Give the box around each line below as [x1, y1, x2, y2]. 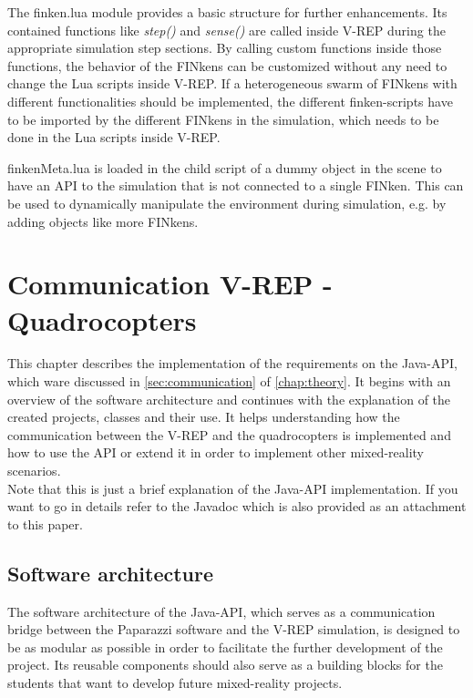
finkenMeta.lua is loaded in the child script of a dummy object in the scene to [7, 158, 442, 177]
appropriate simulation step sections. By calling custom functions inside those [7, 38, 442, 57]
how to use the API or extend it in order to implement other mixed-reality [7, 443, 425, 462]
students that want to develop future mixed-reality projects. [7, 672, 343, 692]
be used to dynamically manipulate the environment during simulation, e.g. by [7, 193, 447, 212]
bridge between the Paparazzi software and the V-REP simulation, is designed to [7, 620, 460, 639]
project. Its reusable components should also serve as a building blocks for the [7, 655, 443, 674]
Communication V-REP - [7, 265, 333, 303]
